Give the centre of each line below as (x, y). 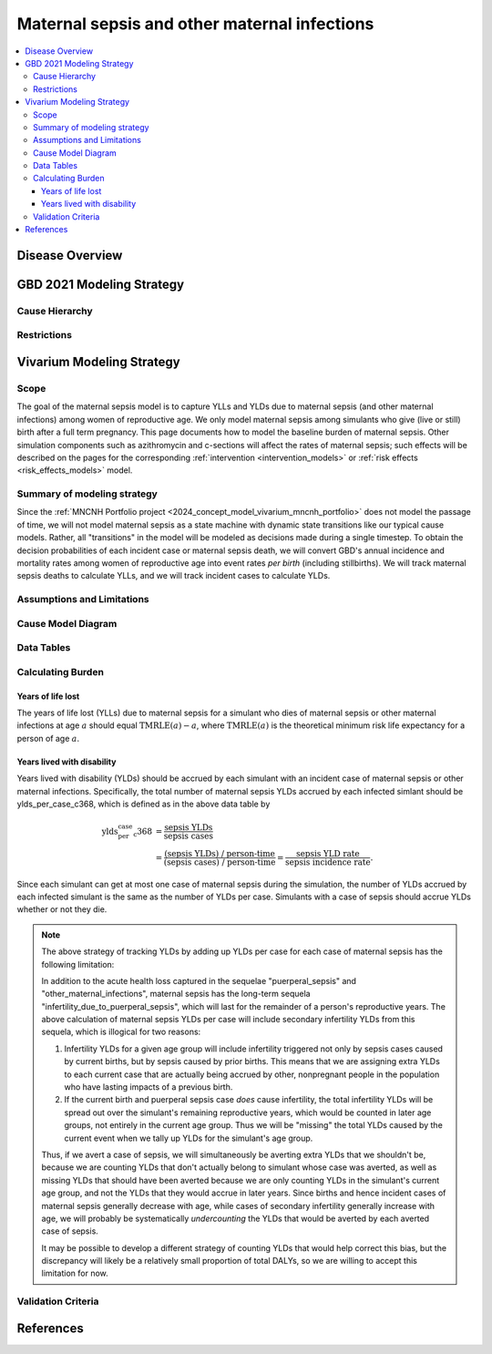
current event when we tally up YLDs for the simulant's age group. (189, 1138)
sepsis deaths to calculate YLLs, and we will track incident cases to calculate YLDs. (174, 576)
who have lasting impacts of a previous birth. (149, 1087)
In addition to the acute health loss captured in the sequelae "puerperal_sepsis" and (199, 980)
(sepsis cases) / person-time (220, 862)
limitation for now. (75, 1273)
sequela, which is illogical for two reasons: (121, 1032)
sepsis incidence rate (328, 862)
